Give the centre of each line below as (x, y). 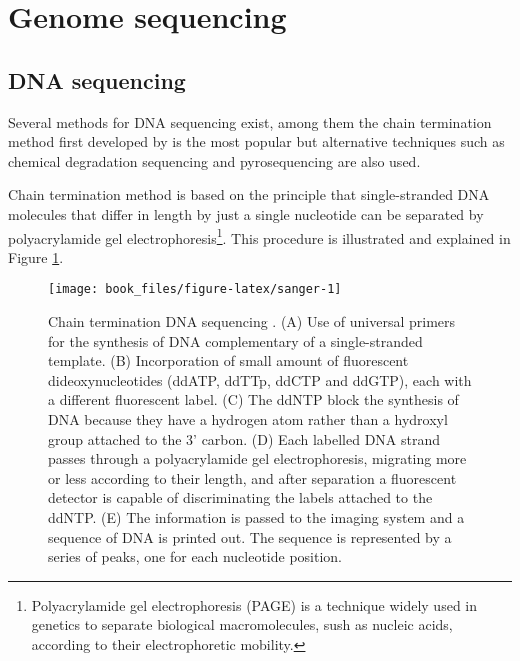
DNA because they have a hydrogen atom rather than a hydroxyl (248, 419)
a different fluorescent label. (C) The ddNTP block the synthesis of (253, 399)
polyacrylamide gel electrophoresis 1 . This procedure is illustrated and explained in (259, 236)
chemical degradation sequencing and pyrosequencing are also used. (214, 160)
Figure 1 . (36, 256)
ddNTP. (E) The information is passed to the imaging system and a (256, 516)
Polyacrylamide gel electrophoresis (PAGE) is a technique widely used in (254, 604)
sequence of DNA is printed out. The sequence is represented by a (250, 536)
